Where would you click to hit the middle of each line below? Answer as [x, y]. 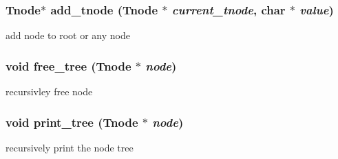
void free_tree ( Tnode [68, 65]
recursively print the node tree [70, 147]
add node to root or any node [68, 35]
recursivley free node [49, 91]
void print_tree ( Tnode [72, 122]
